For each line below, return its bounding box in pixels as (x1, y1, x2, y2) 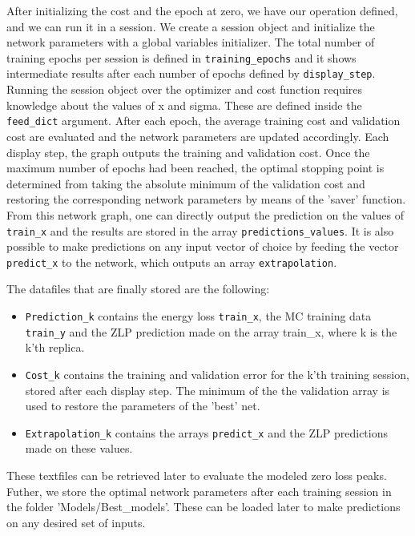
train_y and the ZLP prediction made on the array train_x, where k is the (25, 323, 397, 340)
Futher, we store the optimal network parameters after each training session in (6, 482, 392, 499)
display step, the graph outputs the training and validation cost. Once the (6, 143, 370, 160)
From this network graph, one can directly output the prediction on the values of (6, 206, 405, 223)
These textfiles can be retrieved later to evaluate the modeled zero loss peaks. (6, 467, 387, 483)
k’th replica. (25, 339, 85, 356)
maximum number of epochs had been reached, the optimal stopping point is (6, 159, 385, 176)
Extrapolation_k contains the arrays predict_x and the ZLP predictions (25, 424, 388, 441)
